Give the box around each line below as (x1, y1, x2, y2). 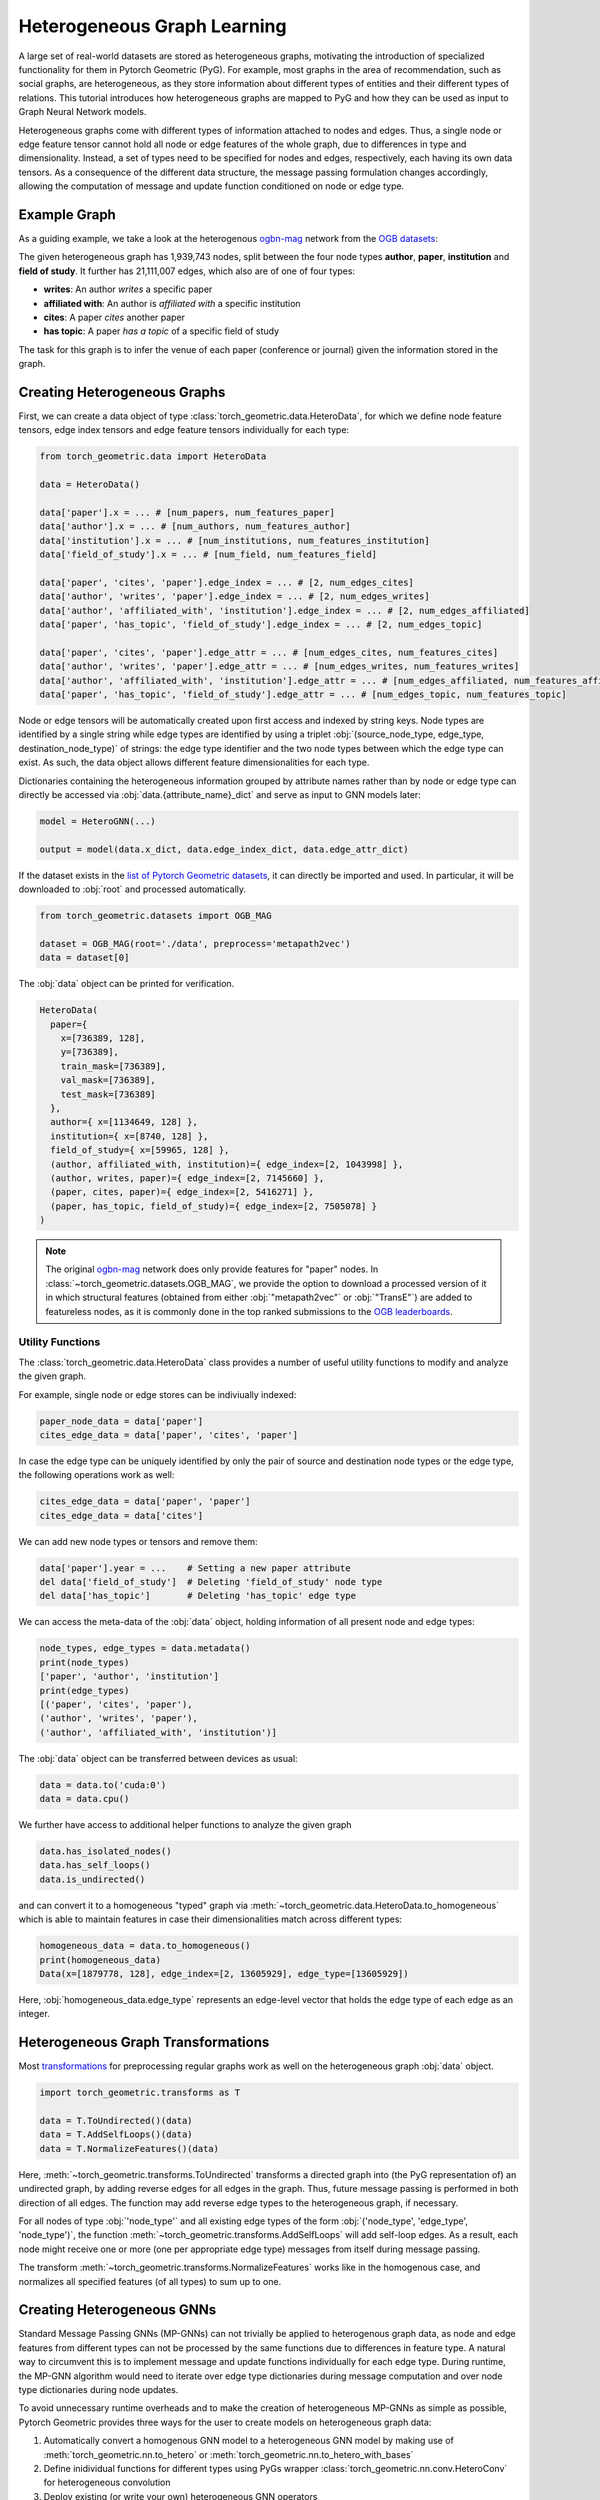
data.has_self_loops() (39, 1860, 151, 1871)
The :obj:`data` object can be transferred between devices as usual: (18, 1752, 299, 1764)
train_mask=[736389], (60, 1060, 167, 1072)
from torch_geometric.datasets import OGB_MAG (39, 910, 272, 922)
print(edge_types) (39, 1685, 130, 1696)
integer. (18, 2008, 50, 2020)
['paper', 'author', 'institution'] (39, 1671, 220, 1682)
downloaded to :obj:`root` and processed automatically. (18, 883, 247, 895)
